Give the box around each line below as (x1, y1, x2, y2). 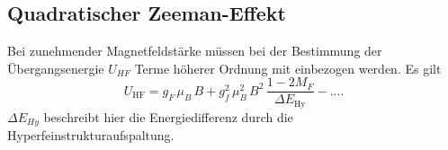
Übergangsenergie (7, 58, 104, 77)
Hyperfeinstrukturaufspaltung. (7, 126, 175, 145)
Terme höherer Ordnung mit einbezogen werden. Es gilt (134, 58, 442, 77)
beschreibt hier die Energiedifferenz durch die (43, 107, 293, 126)
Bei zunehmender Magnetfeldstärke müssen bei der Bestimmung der (7, 41, 382, 60)
